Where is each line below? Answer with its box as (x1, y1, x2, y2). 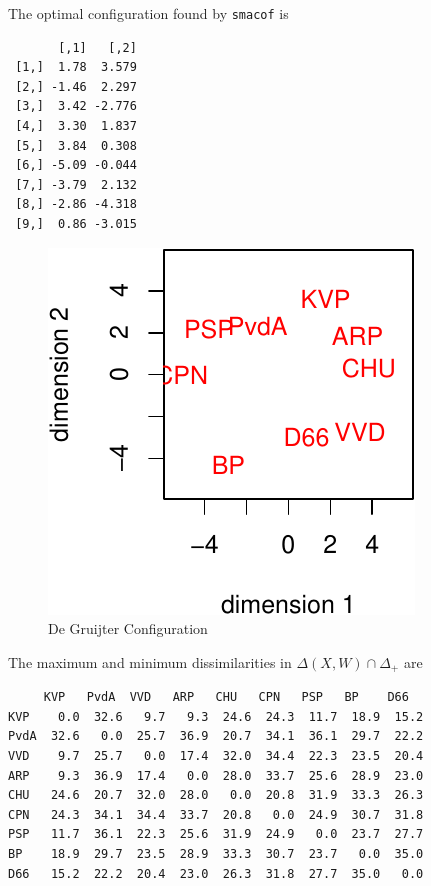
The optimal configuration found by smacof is (8, 3, 289, 23)
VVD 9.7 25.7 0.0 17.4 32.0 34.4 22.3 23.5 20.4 (8, 749, 424, 764)
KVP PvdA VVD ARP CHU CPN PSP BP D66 (43, 690, 409, 705)
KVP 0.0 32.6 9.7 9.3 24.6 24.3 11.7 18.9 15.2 (8, 709, 424, 724)
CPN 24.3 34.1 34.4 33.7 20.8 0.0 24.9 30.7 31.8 (8, 807, 424, 822)
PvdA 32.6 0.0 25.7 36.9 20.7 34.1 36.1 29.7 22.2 (8, 729, 424, 744)
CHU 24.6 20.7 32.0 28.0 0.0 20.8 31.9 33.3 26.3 (8, 788, 424, 803)
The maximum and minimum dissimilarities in (8, 651, 292, 672)
